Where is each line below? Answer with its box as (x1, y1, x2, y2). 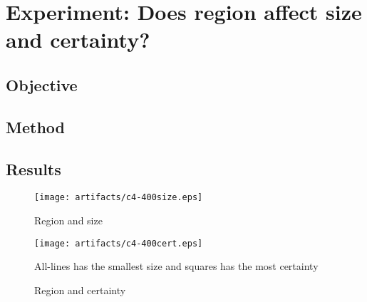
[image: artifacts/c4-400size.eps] (34, 192, 203, 203)
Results (6, 157, 61, 179)
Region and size (34, 212, 103, 227)
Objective (6, 73, 78, 95)
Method (6, 115, 65, 137)
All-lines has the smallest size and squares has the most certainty (34, 259, 319, 274)
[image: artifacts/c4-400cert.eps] (34, 238, 203, 249)
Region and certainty (34, 282, 126, 297)
